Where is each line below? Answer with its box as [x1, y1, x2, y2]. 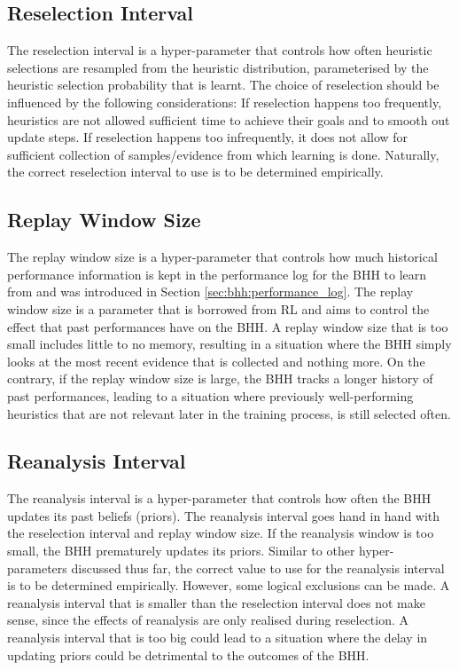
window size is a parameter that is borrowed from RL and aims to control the [7, 299, 430, 318]
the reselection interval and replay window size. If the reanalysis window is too [7, 524, 434, 542]
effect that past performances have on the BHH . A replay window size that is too [7, 317, 448, 335]
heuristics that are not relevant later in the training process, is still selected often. [7, 404, 451, 422]
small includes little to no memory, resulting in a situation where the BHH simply [7, 335, 452, 353]
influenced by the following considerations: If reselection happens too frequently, [7, 92, 442, 111]
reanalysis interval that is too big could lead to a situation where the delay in [7, 628, 428, 647]
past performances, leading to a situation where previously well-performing [7, 386, 414, 405]
